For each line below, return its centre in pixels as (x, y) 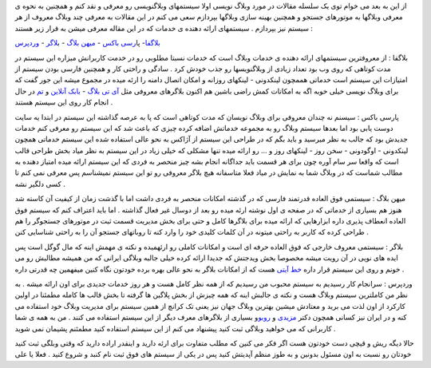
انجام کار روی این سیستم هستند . (64, 102)
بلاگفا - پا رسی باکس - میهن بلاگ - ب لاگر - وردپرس (88, 43)
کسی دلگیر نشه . (40, 184)
